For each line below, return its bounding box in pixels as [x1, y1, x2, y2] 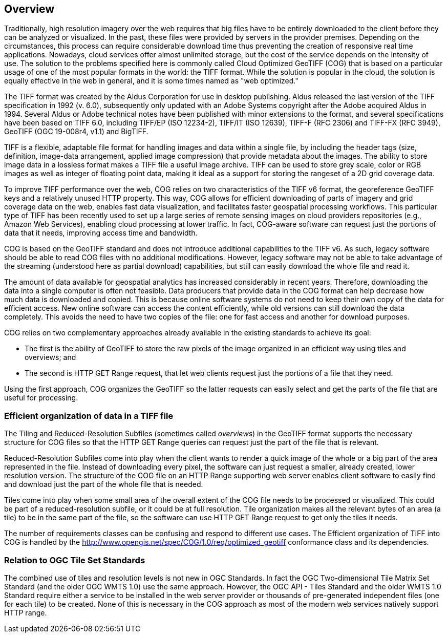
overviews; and [25, 353, 76, 362]
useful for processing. [4, 393, 78, 402]
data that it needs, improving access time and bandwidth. [4, 228, 198, 238]
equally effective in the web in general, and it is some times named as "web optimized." [4, 76, 298, 86]
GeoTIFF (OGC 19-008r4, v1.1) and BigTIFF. [4, 127, 148, 136]
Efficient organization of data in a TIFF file [4, 410, 174, 421]
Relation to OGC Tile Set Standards [4, 555, 145, 565]
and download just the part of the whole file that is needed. [4, 480, 203, 489]
